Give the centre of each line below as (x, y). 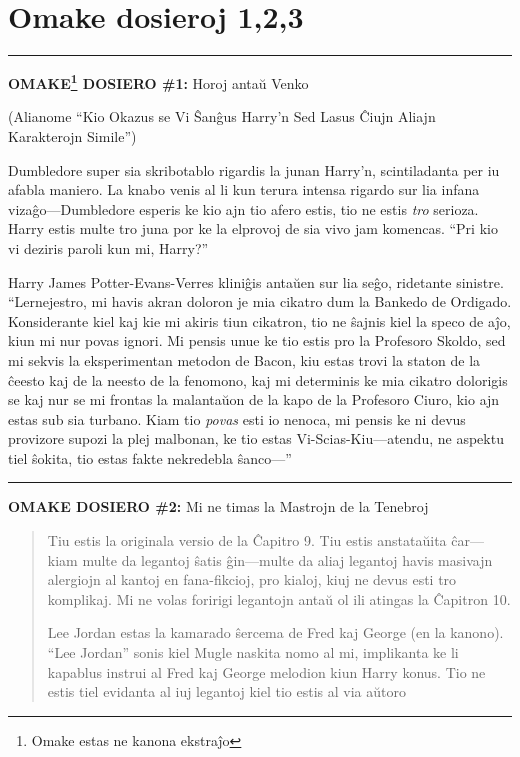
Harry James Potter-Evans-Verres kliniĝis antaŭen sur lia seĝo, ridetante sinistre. (256, 281)
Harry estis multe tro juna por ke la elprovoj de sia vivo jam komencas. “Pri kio (253, 228)
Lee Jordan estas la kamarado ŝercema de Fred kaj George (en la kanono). (275, 632)
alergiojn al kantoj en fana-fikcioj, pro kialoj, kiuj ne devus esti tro (252, 579)
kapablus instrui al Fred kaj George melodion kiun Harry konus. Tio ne (266, 671)
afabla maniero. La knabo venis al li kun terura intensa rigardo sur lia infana (244, 189)
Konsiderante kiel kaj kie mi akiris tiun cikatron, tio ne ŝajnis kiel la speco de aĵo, (259, 320)
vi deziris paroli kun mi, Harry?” (108, 247)
